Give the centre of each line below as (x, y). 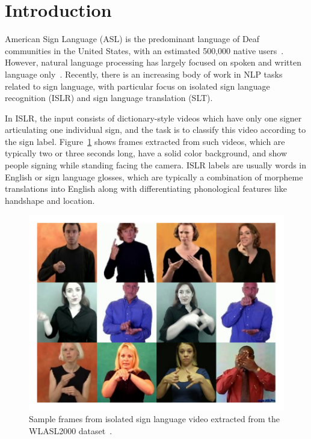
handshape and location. (50, 200)
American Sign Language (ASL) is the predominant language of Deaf (132, 39)
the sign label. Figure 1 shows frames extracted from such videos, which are (145, 141)
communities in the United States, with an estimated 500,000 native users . (144, 50)
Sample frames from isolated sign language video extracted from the (154, 419)
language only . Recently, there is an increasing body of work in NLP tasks (144, 74)
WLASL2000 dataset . (71, 430)
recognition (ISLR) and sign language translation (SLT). (109, 98)
